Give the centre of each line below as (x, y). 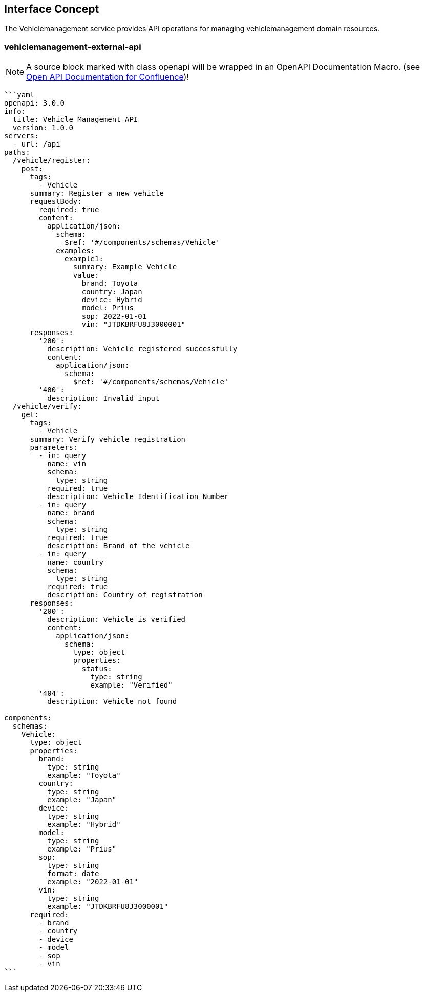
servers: (22, 136)
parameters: (54, 448)
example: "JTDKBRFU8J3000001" (108, 907)
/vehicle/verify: (47, 407)
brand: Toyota (110, 284)
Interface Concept (52, 9)
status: (97, 669)
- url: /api (36, 144)
